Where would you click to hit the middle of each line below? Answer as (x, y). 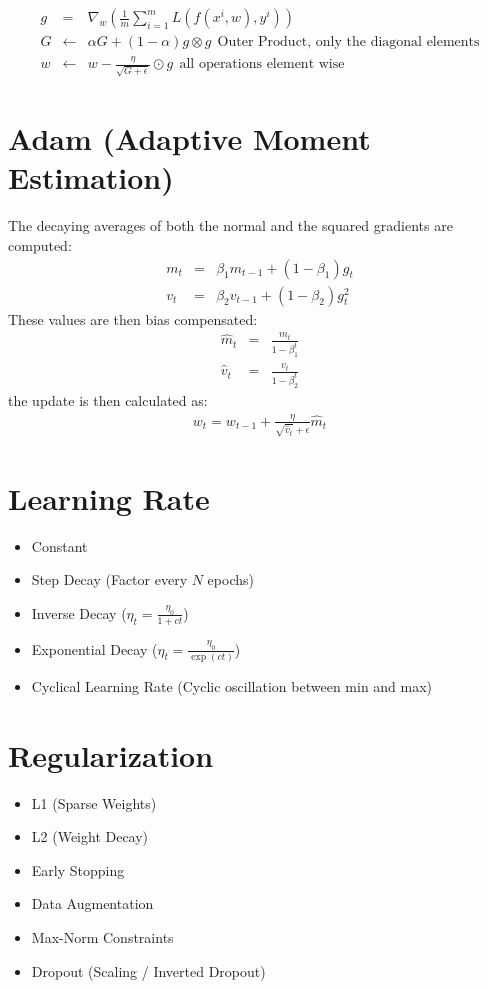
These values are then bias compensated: (133, 318)
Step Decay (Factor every (109, 579)
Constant (59, 545)
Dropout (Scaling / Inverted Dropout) (148, 970)
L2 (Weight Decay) (90, 836)
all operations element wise (262, 64)
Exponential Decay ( (94, 648)
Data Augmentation (92, 903)
